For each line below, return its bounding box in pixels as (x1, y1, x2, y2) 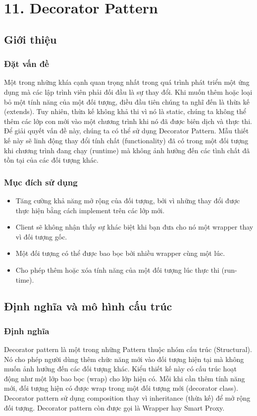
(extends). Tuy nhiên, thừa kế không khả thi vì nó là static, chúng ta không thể (4, 106, 247, 117)
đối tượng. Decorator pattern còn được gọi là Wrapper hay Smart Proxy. (4, 402, 225, 413)
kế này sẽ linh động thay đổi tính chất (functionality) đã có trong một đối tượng (4, 135, 249, 145)
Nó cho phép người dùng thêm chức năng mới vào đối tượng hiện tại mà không (4, 354, 244, 364)
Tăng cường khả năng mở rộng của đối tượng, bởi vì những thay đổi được (15, 195, 240, 205)
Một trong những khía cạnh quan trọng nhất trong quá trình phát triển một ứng (4, 77, 250, 87)
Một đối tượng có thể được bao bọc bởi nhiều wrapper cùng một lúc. (15, 248, 225, 258)
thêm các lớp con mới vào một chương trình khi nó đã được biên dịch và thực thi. (4, 116, 252, 126)
